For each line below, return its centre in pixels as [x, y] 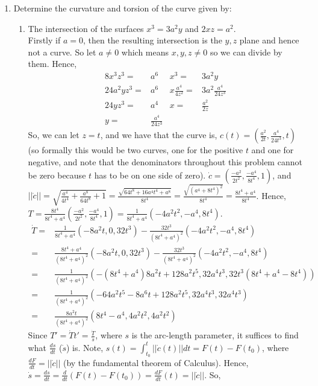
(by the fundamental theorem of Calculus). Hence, [156, 362]
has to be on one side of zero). [150, 175]
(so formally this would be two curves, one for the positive [136, 150]
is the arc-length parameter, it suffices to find [215, 335]
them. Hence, [52, 64]
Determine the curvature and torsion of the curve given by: [123, 8]
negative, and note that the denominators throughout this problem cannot [165, 162]
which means [145, 52]
